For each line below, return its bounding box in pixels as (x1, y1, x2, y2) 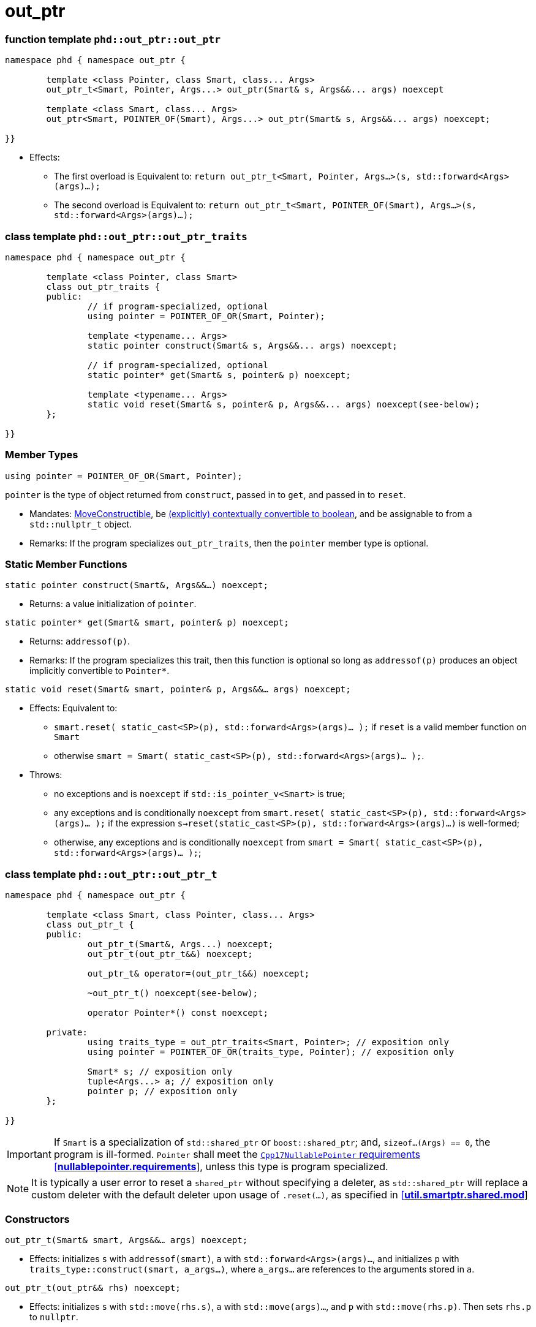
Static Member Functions (5, 558, 127, 570)
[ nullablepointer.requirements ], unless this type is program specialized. (53, 1160, 388, 1173)
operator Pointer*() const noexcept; (87, 1008, 268, 1018)
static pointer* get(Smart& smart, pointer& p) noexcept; (5, 618, 289, 628)
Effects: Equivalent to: (29, 703, 118, 714)
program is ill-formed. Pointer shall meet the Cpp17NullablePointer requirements (53, 1148, 420, 1161)
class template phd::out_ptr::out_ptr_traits (5, 230, 247, 243)
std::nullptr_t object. (29, 518, 132, 529)
